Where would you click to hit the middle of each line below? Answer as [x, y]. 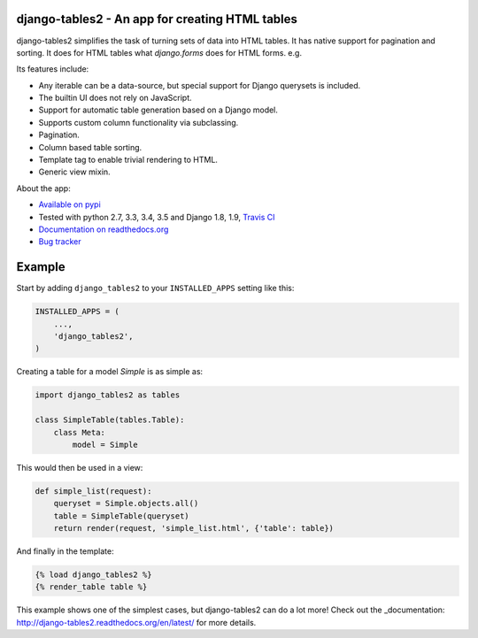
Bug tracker [60, 242]
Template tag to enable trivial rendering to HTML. [128, 160]
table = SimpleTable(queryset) [121, 516]
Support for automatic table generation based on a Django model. [158, 110]
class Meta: [80, 432]
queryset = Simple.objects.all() [126, 503]
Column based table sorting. [90, 147]
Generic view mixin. [74, 172]
